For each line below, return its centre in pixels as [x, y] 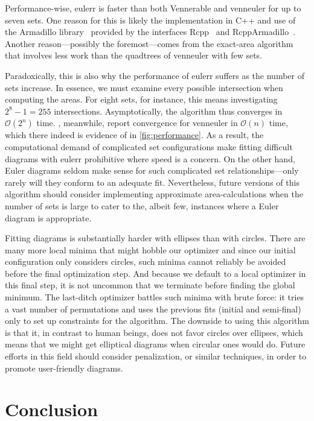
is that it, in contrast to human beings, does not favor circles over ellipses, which [154, 332]
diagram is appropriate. [48, 217]
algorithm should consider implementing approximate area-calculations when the [154, 194]
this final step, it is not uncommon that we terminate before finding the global [150, 285]
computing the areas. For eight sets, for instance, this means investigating [141, 99]
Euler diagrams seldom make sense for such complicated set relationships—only [152, 170]
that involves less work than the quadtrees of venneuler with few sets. [134, 55]
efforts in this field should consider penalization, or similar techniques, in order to [156, 356]
